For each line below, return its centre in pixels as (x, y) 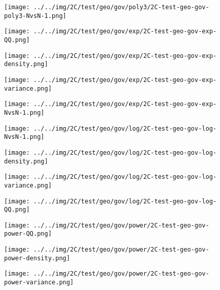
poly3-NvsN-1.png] (35, 16)
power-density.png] (37, 258)
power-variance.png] (39, 283)
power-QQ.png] (28, 234)
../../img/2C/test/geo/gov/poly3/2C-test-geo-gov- (121, 7)
